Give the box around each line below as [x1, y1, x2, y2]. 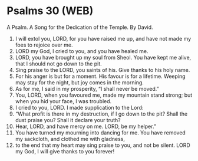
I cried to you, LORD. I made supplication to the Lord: [15, 104, 144, 111]
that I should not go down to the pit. [15, 60, 102, 67]
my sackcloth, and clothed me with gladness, [15, 135, 126, 142]
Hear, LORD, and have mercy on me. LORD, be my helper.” [15, 123, 157, 130]
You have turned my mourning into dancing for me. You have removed [15, 129, 186, 136]
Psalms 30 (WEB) [6, 4, 94, 18]
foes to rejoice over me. [15, 41, 73, 48]
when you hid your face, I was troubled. [15, 97, 112, 104]
